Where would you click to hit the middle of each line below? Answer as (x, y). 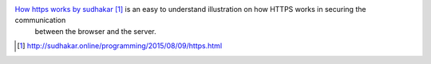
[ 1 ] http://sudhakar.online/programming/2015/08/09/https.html (120, 46)
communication (40, 21)
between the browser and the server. (96, 31)
